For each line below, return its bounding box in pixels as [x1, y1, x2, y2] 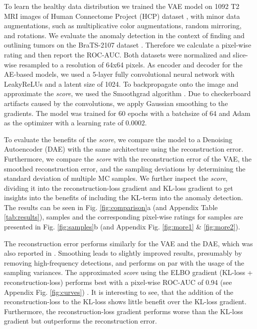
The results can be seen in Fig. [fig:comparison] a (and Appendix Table [4, 202, 218, 212]
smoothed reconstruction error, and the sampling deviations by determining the [4, 163, 246, 173]
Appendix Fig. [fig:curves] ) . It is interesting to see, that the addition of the [4, 286, 234, 297]
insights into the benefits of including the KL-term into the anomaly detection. [4, 192, 243, 203]
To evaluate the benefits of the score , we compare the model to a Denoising [4, 134, 233, 144]
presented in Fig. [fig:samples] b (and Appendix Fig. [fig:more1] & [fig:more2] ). [4, 221, 240, 232]
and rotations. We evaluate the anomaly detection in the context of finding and [4, 30, 245, 40]
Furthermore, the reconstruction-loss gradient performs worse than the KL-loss [4, 306, 243, 316]
